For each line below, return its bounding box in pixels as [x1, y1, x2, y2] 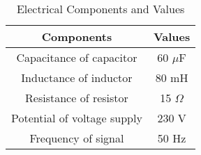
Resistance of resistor [25, 90, 128, 106]
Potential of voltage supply [11, 110, 142, 126]
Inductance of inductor [21, 70, 133, 85]
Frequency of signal [29, 130, 124, 146]
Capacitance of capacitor [16, 49, 137, 65]
